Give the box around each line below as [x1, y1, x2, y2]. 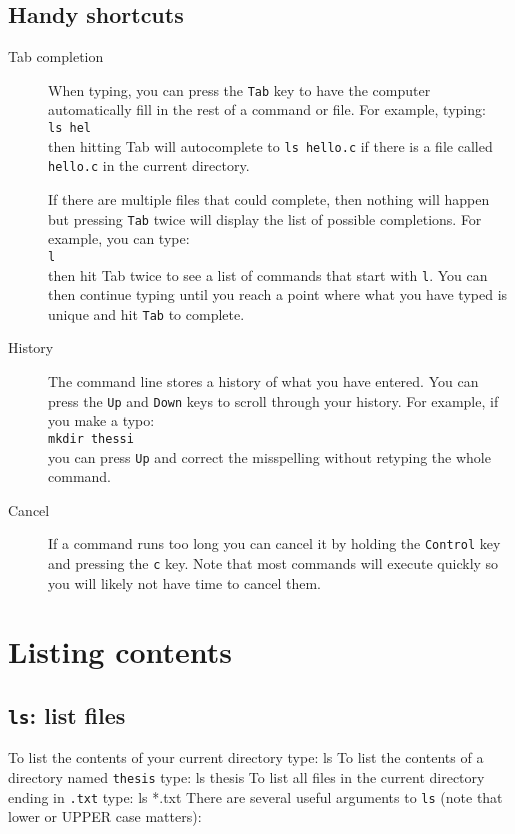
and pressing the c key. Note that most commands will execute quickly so [48, 553, 499, 574]
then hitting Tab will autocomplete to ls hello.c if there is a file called [48, 135, 493, 156]
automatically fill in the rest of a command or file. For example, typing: [48, 99, 486, 120]
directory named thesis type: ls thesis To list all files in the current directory [8, 767, 485, 788]
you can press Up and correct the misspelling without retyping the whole [48, 446, 491, 467]
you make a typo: [48, 410, 155, 431]
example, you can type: [48, 228, 190, 249]
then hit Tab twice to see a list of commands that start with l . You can [48, 264, 488, 285]
